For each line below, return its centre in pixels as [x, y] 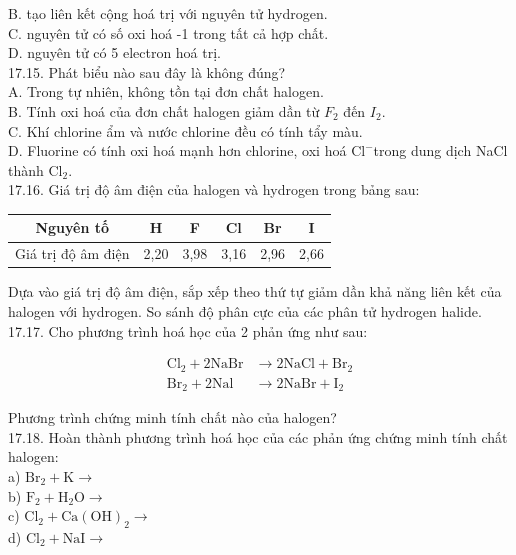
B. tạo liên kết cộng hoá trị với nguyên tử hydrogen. [168, 13]
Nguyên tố [72, 227]
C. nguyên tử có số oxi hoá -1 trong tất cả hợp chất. [168, 32]
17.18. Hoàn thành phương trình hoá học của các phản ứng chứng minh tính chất [258, 436]
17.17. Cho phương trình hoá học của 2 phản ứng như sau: [188, 330]
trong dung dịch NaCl [440, 150]
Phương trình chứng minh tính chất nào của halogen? [172, 417]
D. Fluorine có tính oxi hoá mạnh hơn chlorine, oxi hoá [177, 150]
